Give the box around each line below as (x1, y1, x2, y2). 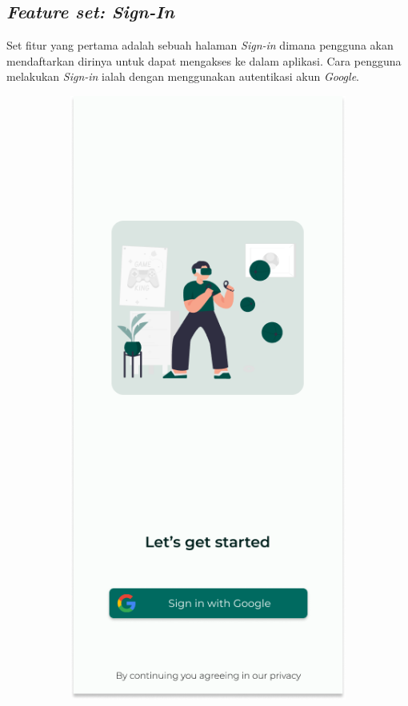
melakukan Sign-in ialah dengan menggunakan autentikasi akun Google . (6, 68, 359, 85)
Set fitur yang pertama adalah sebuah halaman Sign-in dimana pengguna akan (6, 37, 394, 54)
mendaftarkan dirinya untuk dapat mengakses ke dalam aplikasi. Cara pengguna (6, 52, 402, 69)
